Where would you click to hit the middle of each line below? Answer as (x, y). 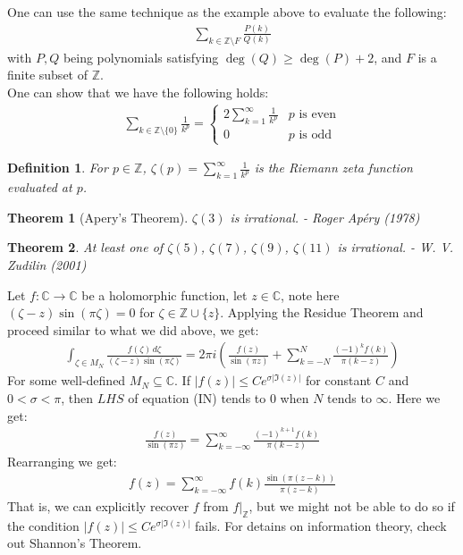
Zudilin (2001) (47, 265)
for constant (339, 380)
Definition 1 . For (58, 168)
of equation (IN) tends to (197, 398)
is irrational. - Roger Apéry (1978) (325, 217)
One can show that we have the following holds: (138, 92)
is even (318, 115)
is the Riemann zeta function (333, 168)
